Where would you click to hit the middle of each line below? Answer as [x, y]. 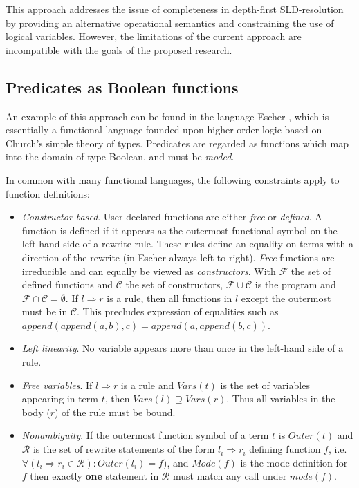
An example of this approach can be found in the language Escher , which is [167, 116]
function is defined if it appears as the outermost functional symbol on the [179, 230]
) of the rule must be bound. [115, 412]
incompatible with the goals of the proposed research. [119, 49]
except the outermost [286, 298]
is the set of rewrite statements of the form [124, 449]
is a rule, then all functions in [169, 298]
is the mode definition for [294, 462]
